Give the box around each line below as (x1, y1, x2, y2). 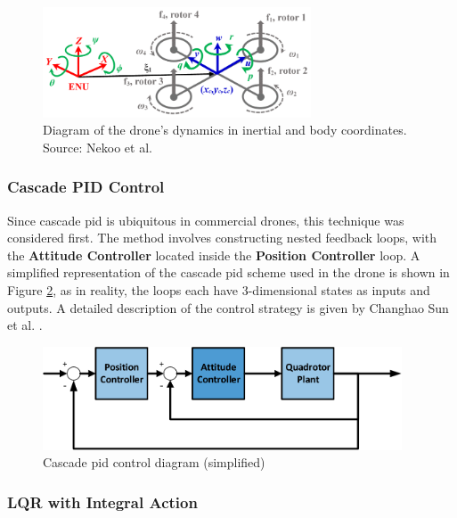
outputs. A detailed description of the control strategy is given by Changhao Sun (7, 298, 449, 317)
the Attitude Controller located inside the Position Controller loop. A (7, 245, 420, 264)
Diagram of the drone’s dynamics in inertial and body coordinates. (43, 120, 407, 139)
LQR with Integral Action (7, 490, 198, 513)
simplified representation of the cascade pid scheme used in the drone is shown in (7, 263, 450, 282)
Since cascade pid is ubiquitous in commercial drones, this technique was (7, 210, 404, 229)
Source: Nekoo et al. (43, 137, 152, 156)
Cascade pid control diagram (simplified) (43, 453, 265, 472)
